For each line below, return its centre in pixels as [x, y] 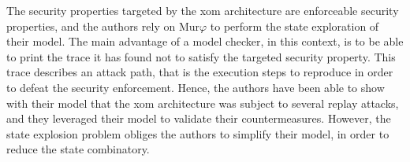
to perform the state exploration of [294, 26]
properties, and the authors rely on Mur [103, 26]
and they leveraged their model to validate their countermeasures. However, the [199, 118]
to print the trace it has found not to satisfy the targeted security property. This [201, 56]
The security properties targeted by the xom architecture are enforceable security [203, 10]
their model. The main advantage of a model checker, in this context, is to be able [205, 41]
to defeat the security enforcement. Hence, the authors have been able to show [196, 87]
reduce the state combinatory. [78, 149]
